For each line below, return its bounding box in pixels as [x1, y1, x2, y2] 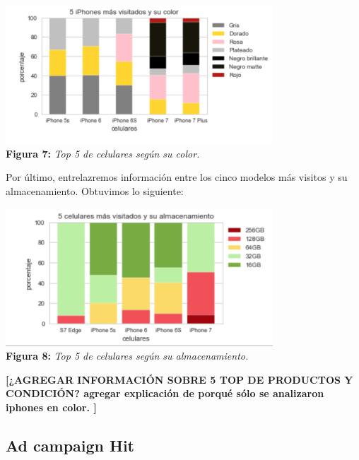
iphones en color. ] [6, 400, 97, 415]
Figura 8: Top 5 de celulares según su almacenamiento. [6, 348, 249, 363]
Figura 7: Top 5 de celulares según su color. [6, 146, 200, 160]
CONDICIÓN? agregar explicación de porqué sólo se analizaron [6, 386, 324, 401]
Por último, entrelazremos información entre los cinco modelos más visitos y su [6, 170, 348, 184]
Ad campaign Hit [6, 435, 135, 456]
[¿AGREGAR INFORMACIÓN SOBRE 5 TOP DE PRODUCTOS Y [6, 372, 353, 387]
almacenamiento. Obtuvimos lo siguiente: [6, 184, 184, 199]
